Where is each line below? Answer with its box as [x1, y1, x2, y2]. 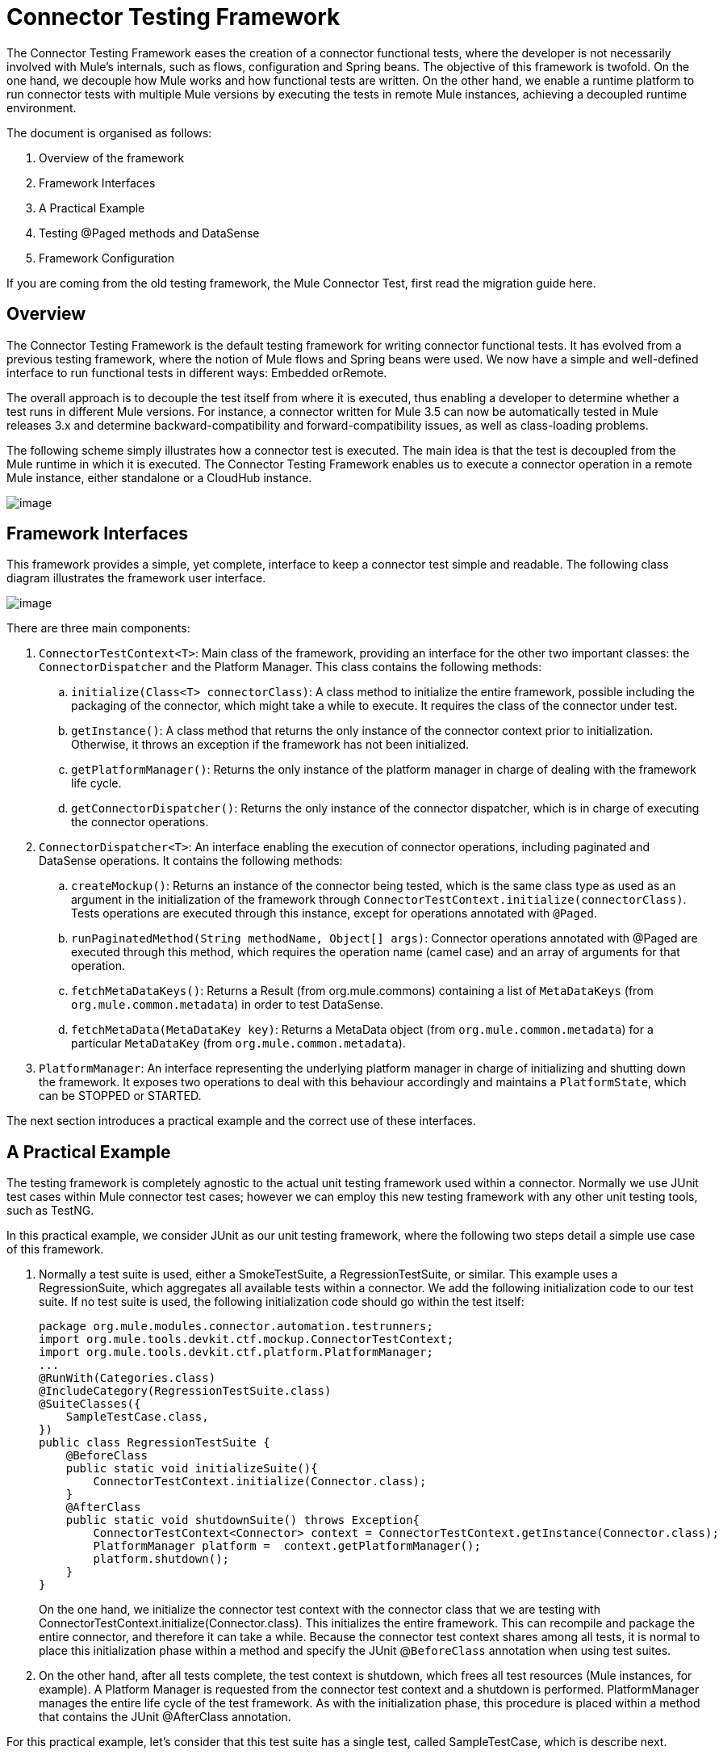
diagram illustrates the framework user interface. [6, 571, 266, 586]
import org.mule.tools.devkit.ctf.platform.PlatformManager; [39, 1346, 433, 1359]
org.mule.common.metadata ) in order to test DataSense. [71, 997, 384, 1012]
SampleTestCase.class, [65, 1410, 209, 1424]
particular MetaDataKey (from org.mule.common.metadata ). [71, 1036, 406, 1051]
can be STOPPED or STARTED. [39, 1089, 202, 1103]
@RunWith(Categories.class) [39, 1371, 216, 1385]
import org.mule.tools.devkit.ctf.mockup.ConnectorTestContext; [39, 1333, 454, 1346]
